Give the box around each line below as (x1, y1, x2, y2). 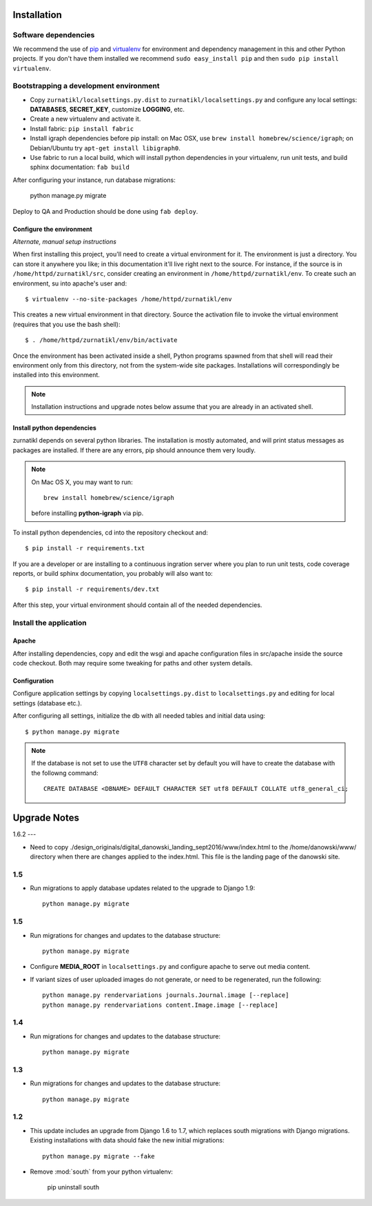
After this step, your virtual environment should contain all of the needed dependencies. (12, 601, 262, 609)
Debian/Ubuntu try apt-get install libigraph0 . (30, 143, 180, 152)
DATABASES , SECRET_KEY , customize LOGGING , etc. (30, 105, 185, 114)
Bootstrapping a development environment (12, 81, 160, 91)
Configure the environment (12, 225, 92, 233)
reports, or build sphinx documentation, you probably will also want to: (12, 569, 213, 577)
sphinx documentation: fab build (30, 163, 130, 172)
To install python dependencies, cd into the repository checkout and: (12, 528, 208, 536)
